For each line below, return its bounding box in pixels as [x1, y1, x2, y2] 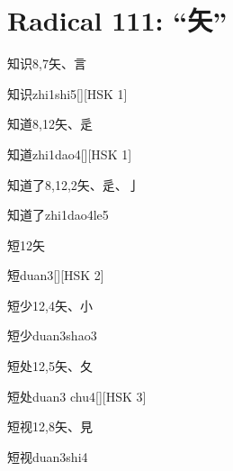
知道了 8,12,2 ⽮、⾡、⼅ [7, 175, 140, 194]
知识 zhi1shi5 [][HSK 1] [7, 84, 128, 103]
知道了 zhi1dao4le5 [7, 205, 109, 224]
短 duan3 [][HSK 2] [7, 266, 104, 285]
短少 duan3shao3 [7, 326, 97, 345]
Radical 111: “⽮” [7, 2, 228, 39]
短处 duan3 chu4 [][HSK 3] [7, 386, 147, 405]
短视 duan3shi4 [7, 447, 88, 466]
